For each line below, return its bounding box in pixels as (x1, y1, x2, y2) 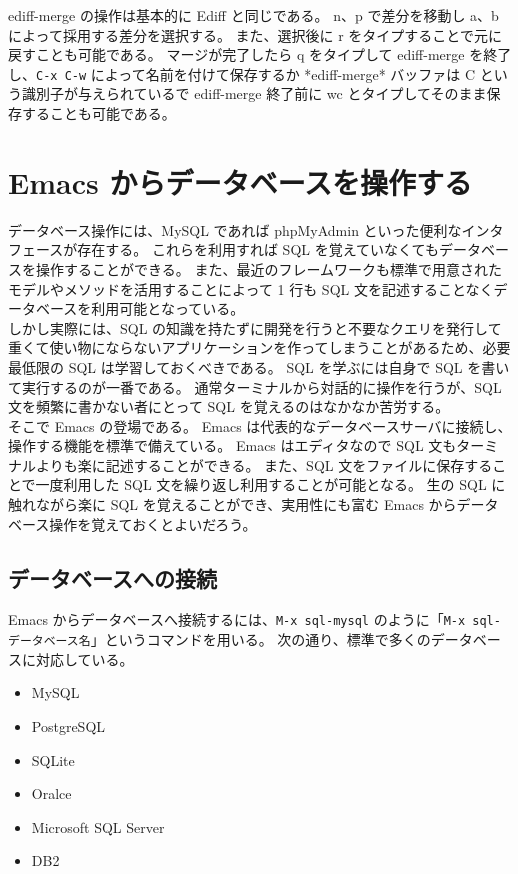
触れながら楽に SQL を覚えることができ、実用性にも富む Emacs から (8, 494, 457, 515)
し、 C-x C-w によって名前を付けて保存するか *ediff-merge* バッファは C (8, 63, 476, 84)
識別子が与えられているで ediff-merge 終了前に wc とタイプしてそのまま (21, 83, 487, 104)
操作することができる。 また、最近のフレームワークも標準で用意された (35, 258, 502, 279)
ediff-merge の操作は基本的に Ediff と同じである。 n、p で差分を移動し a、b (8, 5, 499, 25)
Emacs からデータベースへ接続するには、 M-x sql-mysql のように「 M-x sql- (8, 609, 501, 630)
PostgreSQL (31, 715, 106, 736)
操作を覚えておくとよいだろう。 (49, 513, 257, 534)
